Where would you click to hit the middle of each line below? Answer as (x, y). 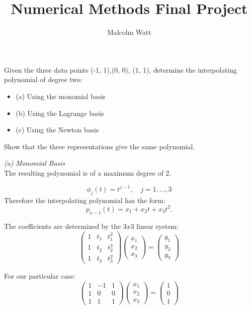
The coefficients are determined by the (63, 226)
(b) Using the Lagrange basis (60, 113)
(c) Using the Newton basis (57, 130)
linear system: (157, 226)
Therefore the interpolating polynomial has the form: (85, 200)
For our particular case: (40, 276)
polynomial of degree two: (43, 79)
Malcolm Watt (129, 32)
